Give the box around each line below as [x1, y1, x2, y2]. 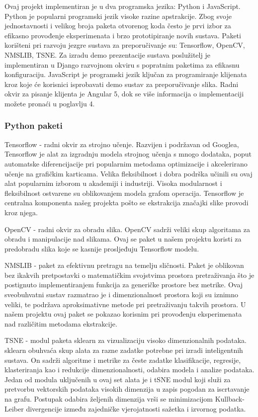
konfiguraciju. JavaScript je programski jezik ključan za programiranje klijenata [4, 69, 247, 80]
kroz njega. [4, 207, 38, 217]
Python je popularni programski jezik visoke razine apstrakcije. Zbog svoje [4, 10, 232, 21]
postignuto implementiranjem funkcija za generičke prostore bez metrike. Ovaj [4, 279, 243, 290]
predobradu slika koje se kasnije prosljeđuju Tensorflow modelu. [4, 243, 199, 253]
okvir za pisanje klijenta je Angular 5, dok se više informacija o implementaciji [4, 88, 244, 99]
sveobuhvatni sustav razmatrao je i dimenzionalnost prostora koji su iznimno [4, 289, 239, 300]
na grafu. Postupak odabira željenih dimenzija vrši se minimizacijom [4, 394, 213, 404]
